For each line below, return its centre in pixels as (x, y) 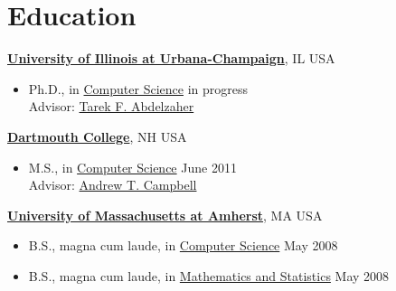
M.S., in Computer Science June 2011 (132, 167)
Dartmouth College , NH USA (97, 136)
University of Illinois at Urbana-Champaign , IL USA (171, 58)
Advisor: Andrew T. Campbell (113, 185)
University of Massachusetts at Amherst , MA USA (165, 215)
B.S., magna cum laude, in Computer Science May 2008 (183, 245)
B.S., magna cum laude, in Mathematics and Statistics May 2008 (209, 275)
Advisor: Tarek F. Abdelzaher (111, 106)
